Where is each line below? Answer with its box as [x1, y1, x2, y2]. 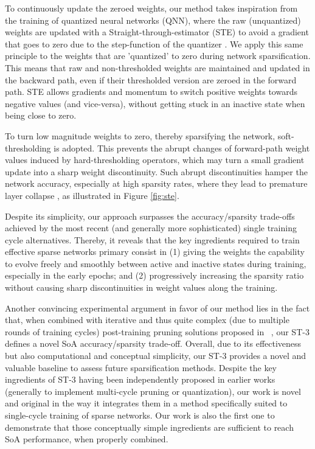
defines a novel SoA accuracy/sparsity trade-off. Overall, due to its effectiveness [5, 337, 302, 350]
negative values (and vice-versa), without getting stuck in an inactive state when [5, 97, 305, 110]
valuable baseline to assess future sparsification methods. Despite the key [5, 361, 277, 374]
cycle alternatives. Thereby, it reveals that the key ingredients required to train [5, 233, 300, 246]
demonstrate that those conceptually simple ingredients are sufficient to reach [5, 420, 294, 433]
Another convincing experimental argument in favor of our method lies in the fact [5, 301, 310, 314]
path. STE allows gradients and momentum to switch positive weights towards [5, 85, 297, 98]
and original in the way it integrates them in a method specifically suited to [5, 397, 288, 409]
